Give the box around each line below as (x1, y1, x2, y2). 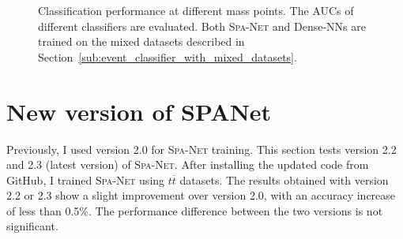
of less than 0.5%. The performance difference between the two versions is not (6, 202, 383, 218)
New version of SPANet (6, 95, 272, 127)
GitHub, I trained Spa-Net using (6, 171, 165, 188)
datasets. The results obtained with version (179, 171, 389, 188)
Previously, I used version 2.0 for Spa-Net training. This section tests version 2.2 (6, 140, 397, 157)
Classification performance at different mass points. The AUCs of (38, 2, 354, 18)
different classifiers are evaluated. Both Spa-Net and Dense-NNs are (38, 17, 366, 34)
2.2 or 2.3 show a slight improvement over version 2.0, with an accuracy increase (6, 187, 396, 204)
